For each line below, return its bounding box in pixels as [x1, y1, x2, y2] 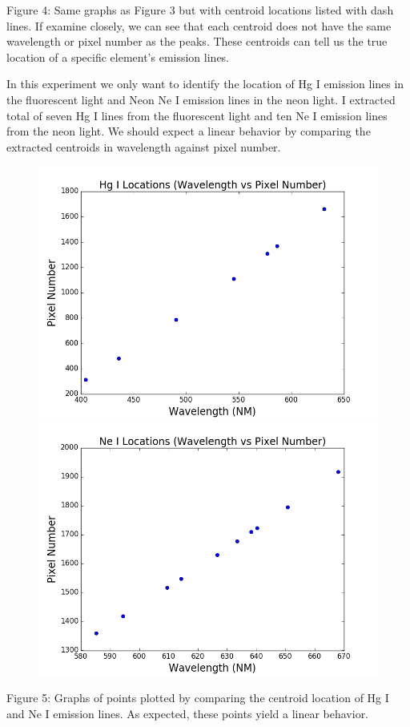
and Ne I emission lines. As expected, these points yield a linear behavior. [6, 705, 369, 721]
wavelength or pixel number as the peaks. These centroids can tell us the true [6, 33, 388, 50]
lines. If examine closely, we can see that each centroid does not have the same [6, 17, 392, 34]
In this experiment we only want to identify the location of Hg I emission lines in [6, 75, 404, 92]
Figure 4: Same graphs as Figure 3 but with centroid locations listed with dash [6, 2, 394, 18]
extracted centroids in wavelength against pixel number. [6, 138, 281, 155]
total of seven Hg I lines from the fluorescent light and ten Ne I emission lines [6, 107, 388, 123]
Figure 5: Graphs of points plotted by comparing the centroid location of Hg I [6, 689, 389, 706]
